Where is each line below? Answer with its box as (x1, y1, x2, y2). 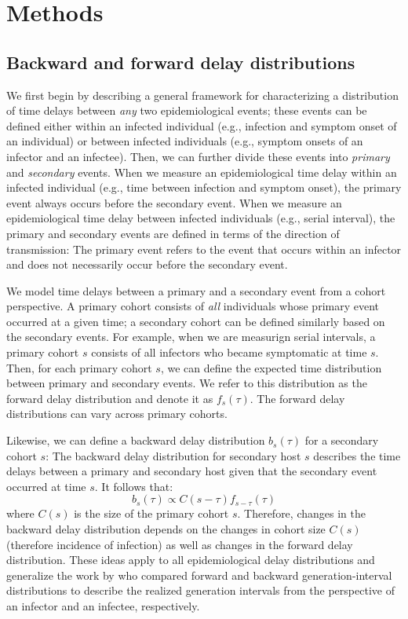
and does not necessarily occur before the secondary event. (6, 256, 288, 273)
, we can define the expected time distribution (160, 359, 382, 375)
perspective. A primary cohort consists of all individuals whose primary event (6, 298, 379, 314)
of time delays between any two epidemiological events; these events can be (6, 102, 367, 119)
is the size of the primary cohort (74, 505, 229, 522)
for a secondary (304, 432, 379, 449)
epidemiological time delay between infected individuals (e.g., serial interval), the (6, 210, 395, 226)
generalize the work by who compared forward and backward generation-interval (6, 566, 392, 583)
